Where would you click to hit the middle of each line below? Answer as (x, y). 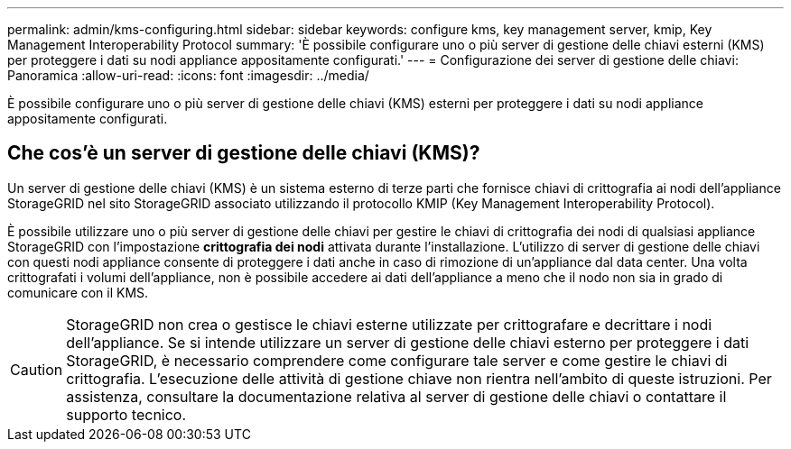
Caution (37, 369)
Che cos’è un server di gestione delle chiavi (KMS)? (244, 153)
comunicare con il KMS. (78, 292)
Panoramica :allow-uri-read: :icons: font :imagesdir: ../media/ (188, 75)
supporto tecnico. (126, 414)
